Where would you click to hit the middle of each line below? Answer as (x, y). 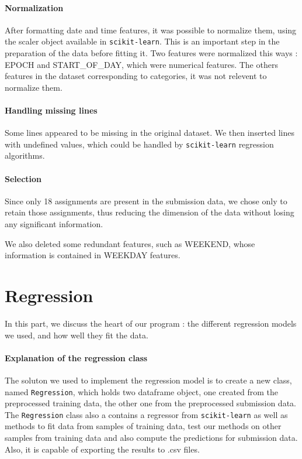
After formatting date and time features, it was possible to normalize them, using (151, 30)
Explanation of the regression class (76, 357)
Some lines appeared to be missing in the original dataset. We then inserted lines (150, 133)
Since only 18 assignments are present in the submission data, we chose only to (146, 201)
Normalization (34, 7)
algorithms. (25, 155)
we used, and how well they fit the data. (77, 335)
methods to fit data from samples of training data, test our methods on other (143, 426)
